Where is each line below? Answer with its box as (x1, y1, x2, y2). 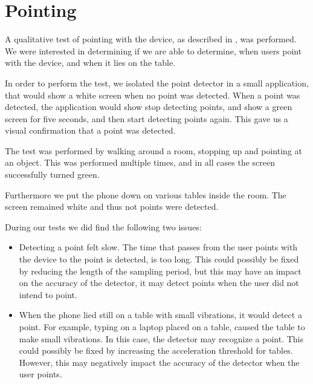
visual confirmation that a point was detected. (5, 124, 176, 137)
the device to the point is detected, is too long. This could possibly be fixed (19, 253, 299, 265)
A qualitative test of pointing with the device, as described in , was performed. (5, 33, 297, 45)
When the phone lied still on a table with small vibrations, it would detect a (19, 308, 302, 321)
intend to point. (19, 288, 77, 301)
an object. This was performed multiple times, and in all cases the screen (5, 156, 275, 169)
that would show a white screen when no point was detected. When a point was (5, 88, 300, 101)
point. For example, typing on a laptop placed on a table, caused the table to (19, 321, 305, 333)
